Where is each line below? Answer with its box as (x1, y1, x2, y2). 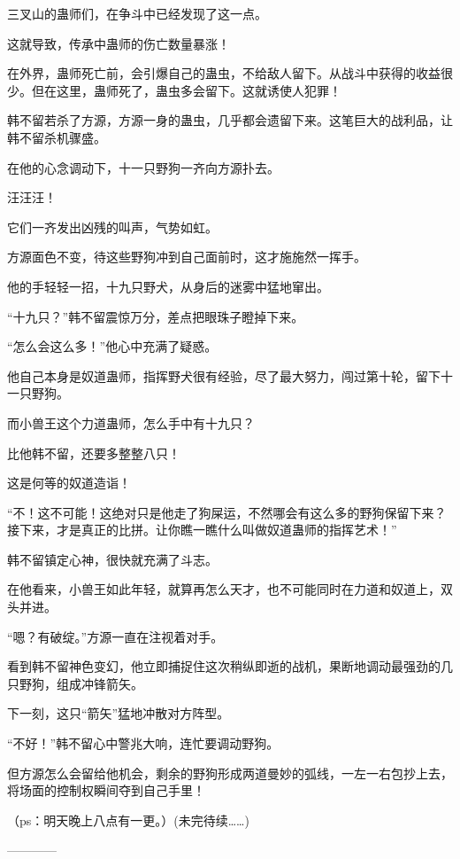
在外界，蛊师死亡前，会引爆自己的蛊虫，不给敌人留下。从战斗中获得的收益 (7, 64, 441, 82)
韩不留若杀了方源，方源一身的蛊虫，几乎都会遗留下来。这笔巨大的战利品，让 (7, 111, 453, 129)
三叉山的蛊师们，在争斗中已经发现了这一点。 (7, 4, 267, 22)
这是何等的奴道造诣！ (7, 473, 131, 492)
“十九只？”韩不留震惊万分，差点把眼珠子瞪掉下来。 (7, 307, 304, 325)
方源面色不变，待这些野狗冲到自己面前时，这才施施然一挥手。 (7, 247, 366, 266)
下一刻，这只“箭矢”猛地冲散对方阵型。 (7, 704, 230, 722)
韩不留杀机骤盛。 (7, 128, 106, 146)
